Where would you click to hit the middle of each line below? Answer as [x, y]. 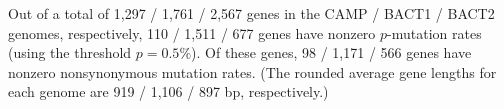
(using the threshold [70, 52]
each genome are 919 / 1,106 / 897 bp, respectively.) [168, 91]
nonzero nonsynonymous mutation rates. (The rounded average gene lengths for [252, 71]
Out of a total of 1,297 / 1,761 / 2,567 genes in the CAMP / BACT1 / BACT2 [251, 13]
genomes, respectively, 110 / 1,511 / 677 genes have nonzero [192, 32]
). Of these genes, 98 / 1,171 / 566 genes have [331, 52]
